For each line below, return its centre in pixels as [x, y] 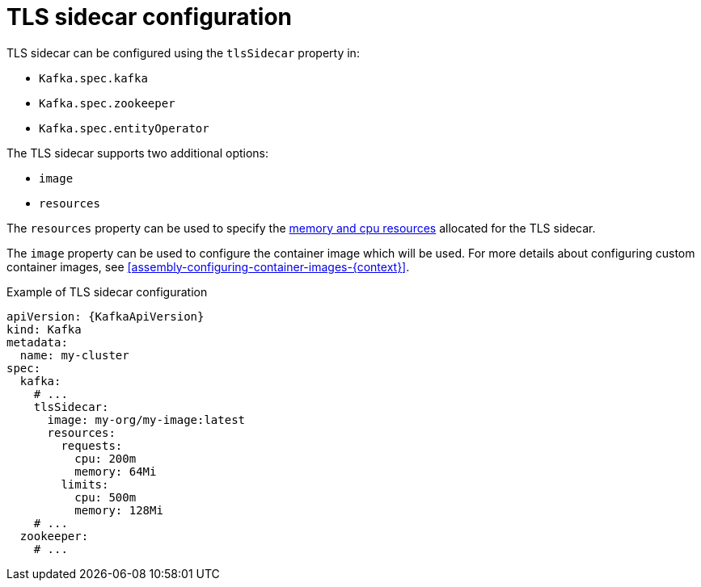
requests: [92, 445]
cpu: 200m [106, 458]
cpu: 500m [106, 497]
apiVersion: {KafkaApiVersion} [106, 316]
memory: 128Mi [119, 510]
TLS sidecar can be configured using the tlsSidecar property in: [183, 52]
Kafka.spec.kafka [93, 78]
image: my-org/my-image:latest [146, 419]
